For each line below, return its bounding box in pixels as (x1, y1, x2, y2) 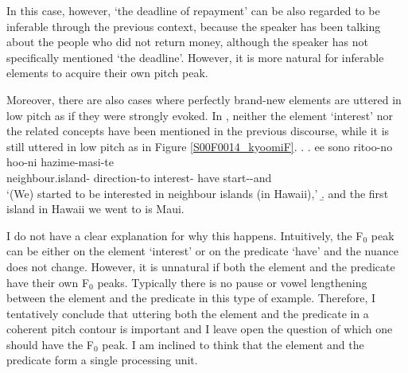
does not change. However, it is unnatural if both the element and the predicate (6, 258, 395, 274)
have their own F (6, 274, 90, 290)
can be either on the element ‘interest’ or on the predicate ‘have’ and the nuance (6, 243, 398, 259)
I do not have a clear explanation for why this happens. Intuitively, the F (6, 227, 363, 243)
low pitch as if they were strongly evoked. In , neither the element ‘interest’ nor (6, 107, 394, 123)
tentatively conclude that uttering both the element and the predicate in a (6, 305, 369, 321)
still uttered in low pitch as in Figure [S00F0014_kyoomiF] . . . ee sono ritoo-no (6, 138, 393, 154)
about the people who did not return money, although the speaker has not (6, 33, 368, 50)
